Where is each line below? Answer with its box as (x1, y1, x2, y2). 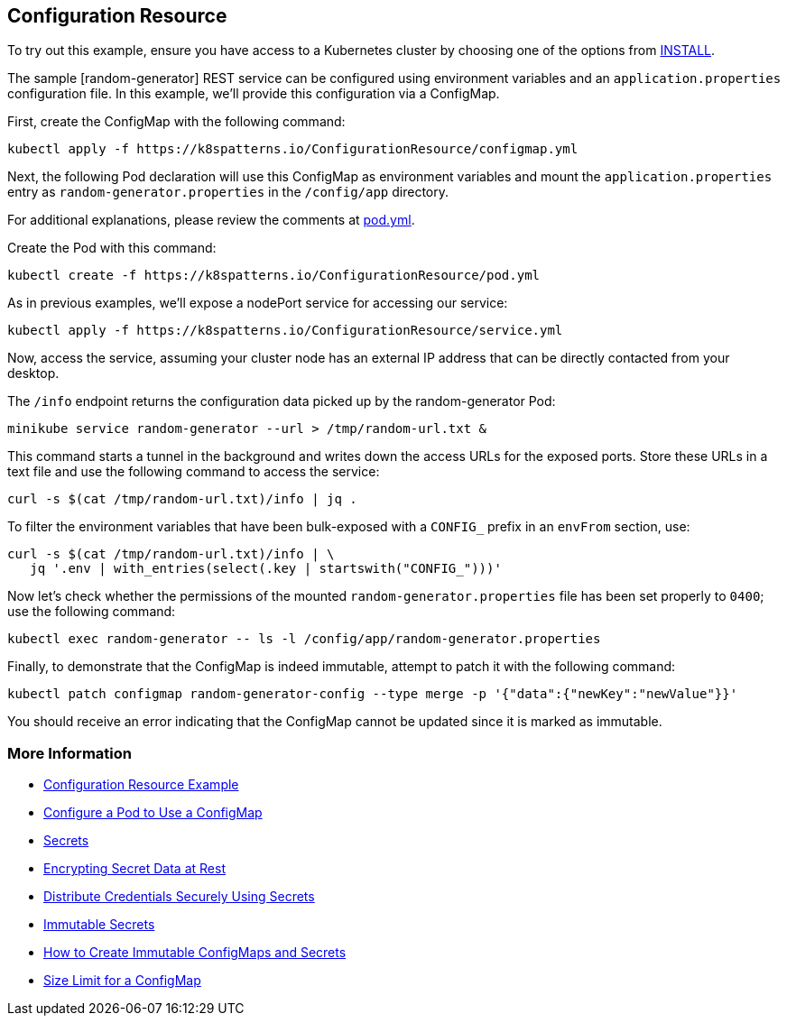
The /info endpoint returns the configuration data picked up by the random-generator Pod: (7, 393, 556, 410)
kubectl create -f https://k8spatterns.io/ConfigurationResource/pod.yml (7, 268, 541, 283)
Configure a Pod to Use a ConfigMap (43, 805, 263, 821)
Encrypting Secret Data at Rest (43, 861, 226, 877)
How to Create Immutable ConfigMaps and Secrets (43, 945, 347, 961)
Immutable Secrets (43, 917, 155, 933)
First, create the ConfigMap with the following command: (7, 114, 346, 130)
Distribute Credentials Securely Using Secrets (43, 889, 315, 905)
